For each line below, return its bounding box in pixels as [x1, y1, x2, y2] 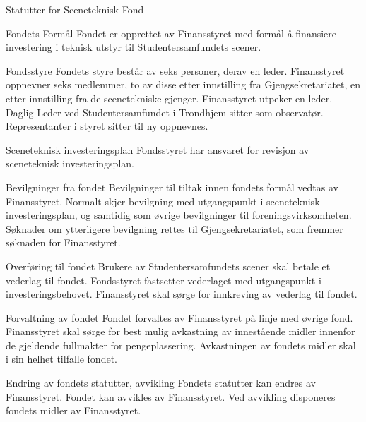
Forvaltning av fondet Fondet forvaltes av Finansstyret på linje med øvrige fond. [6, 310, 353, 325]
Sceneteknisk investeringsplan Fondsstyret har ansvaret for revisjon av [6, 142, 309, 157]
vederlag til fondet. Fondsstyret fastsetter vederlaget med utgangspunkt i [6, 272, 321, 287]
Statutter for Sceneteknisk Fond [6, 2, 144, 16]
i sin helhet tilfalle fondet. [6, 351, 117, 366]
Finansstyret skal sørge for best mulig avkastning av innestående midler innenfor [6, 324, 355, 339]
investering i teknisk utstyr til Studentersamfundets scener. [6, 40, 261, 54]
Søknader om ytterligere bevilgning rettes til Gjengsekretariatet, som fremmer [6, 221, 343, 236]
